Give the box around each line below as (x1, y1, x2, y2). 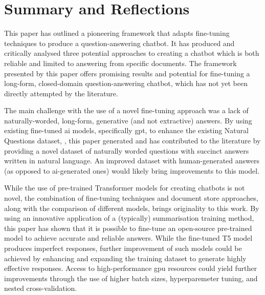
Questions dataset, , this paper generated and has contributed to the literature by (4, 135, 261, 146)
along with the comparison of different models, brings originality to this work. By (4, 202, 259, 213)
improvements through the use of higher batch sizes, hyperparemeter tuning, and (4, 272, 258, 283)
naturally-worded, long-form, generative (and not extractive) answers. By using (4, 115, 252, 125)
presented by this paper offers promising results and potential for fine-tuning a (4, 68, 250, 78)
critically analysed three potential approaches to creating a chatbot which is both (4, 48, 259, 58)
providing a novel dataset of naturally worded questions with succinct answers (4, 145, 249, 156)
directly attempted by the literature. (4, 88, 118, 98)
